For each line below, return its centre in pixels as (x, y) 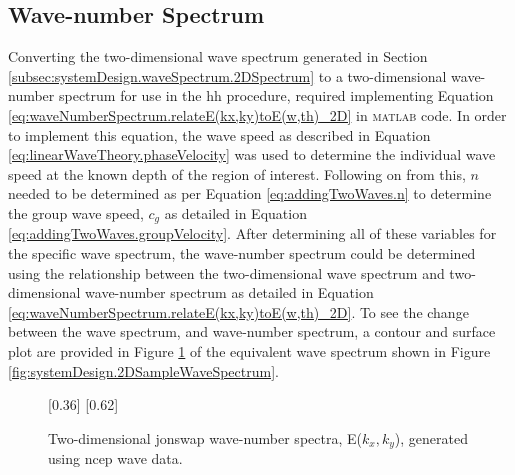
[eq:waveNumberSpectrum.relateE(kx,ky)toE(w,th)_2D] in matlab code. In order (257, 114)
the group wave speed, (76, 212)
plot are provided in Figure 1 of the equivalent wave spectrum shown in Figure (249, 350)
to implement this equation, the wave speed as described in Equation (219, 134)
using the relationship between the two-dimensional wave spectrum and (226, 272)
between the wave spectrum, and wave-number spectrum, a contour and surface (252, 331)
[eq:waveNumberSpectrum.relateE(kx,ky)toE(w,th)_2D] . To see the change (238, 311)
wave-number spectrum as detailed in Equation (229, 292)
